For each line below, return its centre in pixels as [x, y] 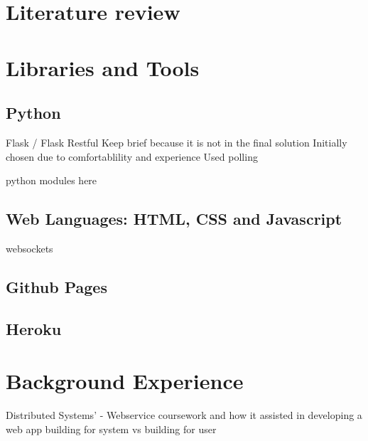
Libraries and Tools [103, 67]
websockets [29, 248]
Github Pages [56, 286]
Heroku [34, 328]
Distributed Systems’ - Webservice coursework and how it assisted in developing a [184, 415]
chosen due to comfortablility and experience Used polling [132, 156]
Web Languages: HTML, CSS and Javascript [174, 219]
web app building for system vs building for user [111, 429]
